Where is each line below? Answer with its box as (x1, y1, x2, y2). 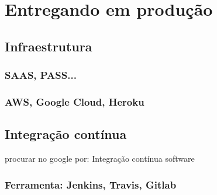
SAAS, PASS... (5, 68, 77, 82)
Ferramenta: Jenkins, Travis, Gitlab (5, 177, 177, 191)
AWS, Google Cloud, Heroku (5, 94, 144, 109)
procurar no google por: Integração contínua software (5, 152, 195, 165)
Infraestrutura (5, 37, 92, 55)
